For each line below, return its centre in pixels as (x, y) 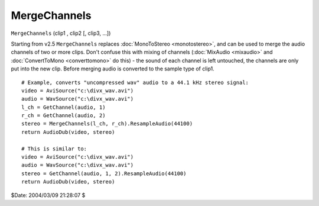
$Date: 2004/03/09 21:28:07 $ (48, 195)
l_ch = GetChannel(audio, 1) (64, 107)
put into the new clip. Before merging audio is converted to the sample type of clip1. (113, 69)
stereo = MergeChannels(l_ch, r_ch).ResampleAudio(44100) (107, 124)
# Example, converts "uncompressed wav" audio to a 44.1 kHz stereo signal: (135, 82)
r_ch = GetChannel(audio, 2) (64, 116)
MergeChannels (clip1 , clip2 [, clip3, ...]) (61, 33)
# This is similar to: (54, 149)
